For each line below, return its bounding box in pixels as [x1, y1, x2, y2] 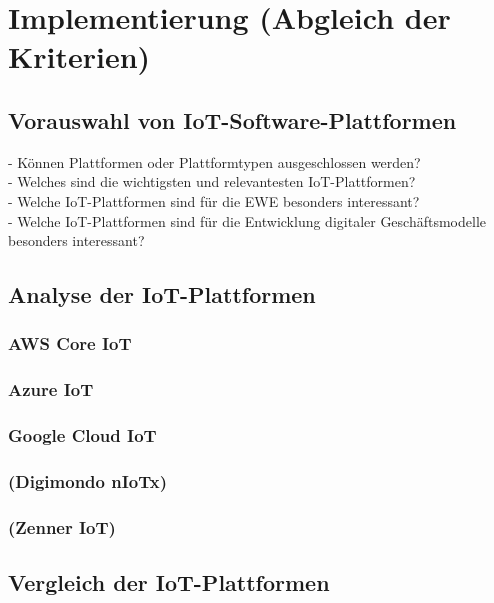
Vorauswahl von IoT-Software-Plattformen [8, 104, 457, 135]
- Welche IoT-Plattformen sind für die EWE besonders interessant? [8, 190, 420, 211]
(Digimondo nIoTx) [8, 468, 167, 493]
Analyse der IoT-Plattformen [8, 279, 316, 310]
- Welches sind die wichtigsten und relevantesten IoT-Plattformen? [8, 171, 416, 192]
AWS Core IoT [8, 331, 132, 356]
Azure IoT [8, 377, 94, 402]
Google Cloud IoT [8, 423, 157, 448]
